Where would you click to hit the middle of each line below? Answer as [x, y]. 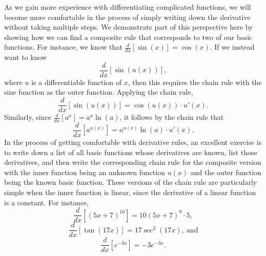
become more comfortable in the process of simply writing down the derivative [127, 17]
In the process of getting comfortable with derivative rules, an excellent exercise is [133, 142]
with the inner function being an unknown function [85, 172]
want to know [26, 57]
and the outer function [226, 172]
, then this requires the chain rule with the [195, 82]
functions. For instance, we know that [63, 47]
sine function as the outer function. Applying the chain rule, [99, 92]
